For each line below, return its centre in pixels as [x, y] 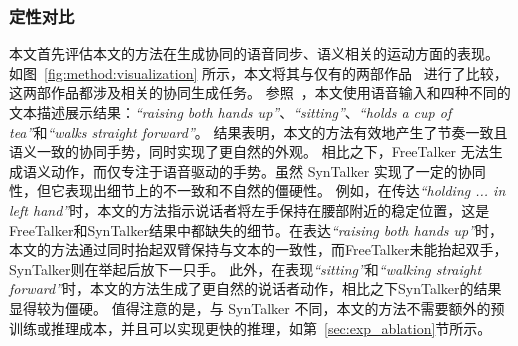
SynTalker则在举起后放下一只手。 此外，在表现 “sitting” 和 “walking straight [245, 268]
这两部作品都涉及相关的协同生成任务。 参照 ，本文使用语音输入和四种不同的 [260, 92]
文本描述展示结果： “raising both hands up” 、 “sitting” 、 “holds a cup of [230, 112]
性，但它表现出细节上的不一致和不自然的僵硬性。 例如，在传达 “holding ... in [257, 190]
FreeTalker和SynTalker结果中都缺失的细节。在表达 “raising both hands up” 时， [256, 229]
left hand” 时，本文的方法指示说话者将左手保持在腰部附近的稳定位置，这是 [249, 209]
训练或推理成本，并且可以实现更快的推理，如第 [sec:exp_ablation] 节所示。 [250, 327]
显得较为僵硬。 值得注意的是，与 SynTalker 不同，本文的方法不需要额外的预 [257, 307]
